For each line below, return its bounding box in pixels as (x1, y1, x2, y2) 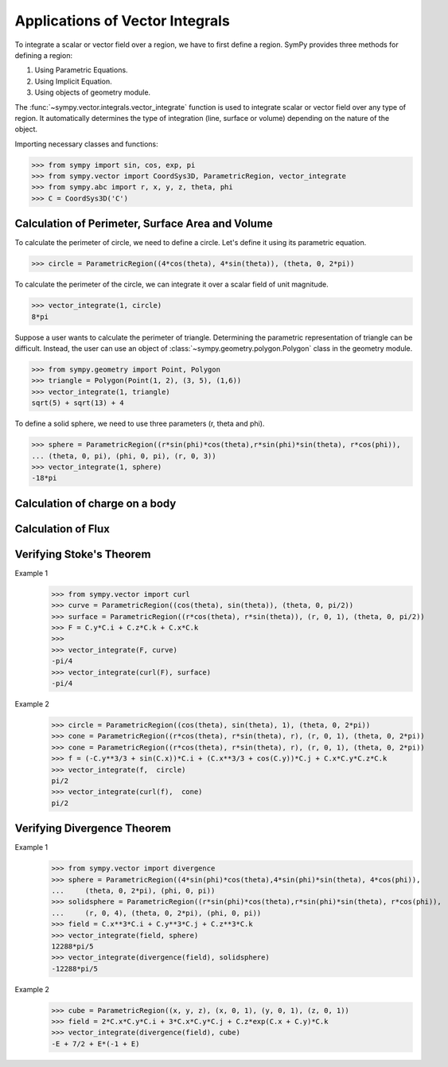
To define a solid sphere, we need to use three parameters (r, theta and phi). (14, 419, 265, 429)
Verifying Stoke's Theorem (14, 547, 151, 561)
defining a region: (14, 50, 73, 60)
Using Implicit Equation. (34, 76, 113, 86)
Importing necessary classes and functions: (14, 139, 158, 149)
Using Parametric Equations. (34, 65, 128, 75)
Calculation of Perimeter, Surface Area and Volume (14, 217, 274, 231)
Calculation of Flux (14, 522, 111, 535)
